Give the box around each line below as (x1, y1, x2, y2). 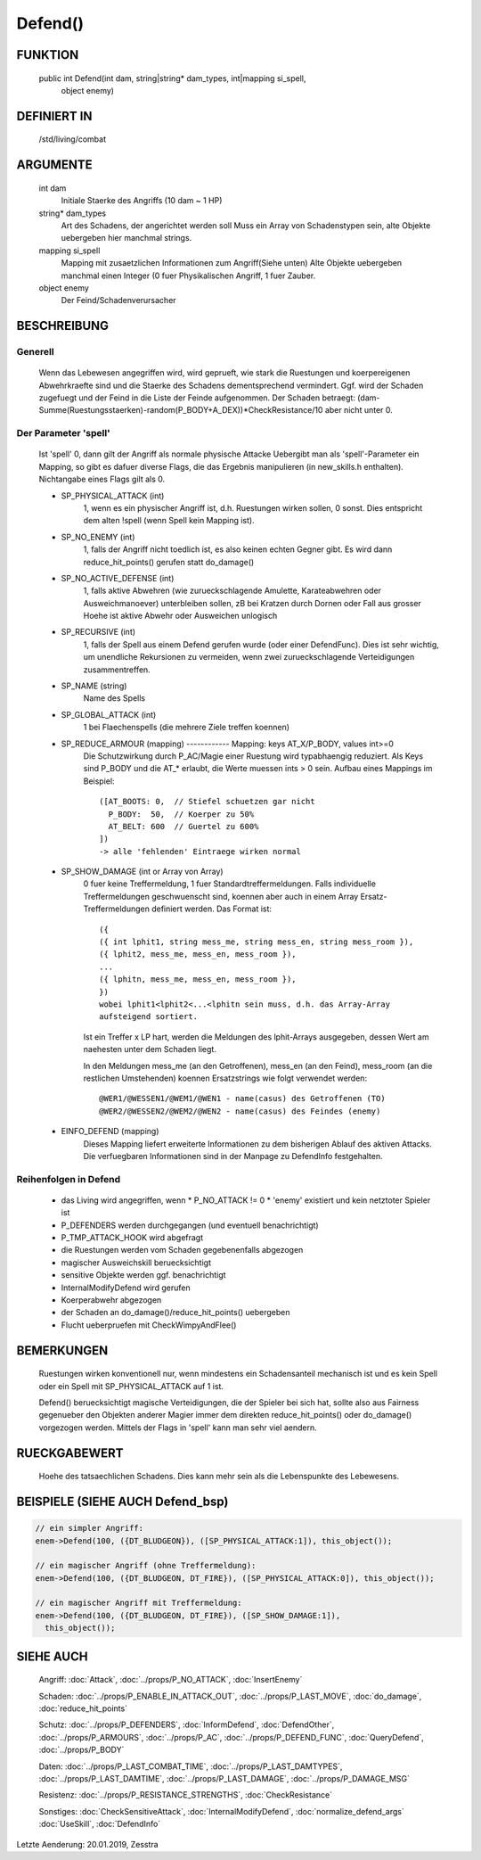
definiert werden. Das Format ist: (151, 903, 272, 914)
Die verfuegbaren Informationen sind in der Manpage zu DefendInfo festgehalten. (83, 1150, 383, 1161)
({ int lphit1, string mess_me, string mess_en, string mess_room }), (99, 937, 414, 947)
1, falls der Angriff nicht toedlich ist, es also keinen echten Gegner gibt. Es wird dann (83, 544, 393, 555)
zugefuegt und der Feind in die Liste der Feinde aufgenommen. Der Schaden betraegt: (38, 392, 356, 403)
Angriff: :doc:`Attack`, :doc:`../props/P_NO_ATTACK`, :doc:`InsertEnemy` (38, 1675, 303, 1685)
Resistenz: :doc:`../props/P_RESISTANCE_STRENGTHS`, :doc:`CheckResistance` (38, 1790, 333, 1800)
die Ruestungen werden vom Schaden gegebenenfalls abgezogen (61, 1245, 304, 1255)
